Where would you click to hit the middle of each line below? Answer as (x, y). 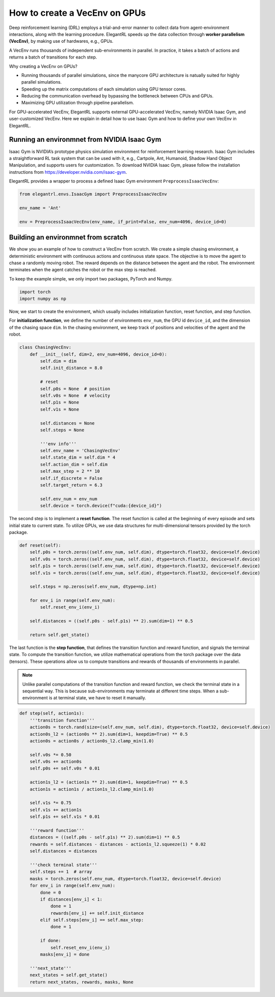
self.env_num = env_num (69, 499)
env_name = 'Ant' (40, 208)
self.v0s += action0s (56, 762)
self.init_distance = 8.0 (71, 368)
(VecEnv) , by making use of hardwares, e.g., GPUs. (61, 41)
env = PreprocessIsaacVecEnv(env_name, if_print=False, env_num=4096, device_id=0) (123, 222)
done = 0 (51, 892)
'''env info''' (58, 444)
